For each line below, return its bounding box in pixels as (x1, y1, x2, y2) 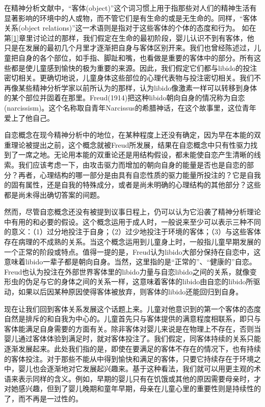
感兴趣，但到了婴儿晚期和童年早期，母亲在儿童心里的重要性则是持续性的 (18, 383, 261, 394)
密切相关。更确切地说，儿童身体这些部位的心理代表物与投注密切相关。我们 (4, 72, 254, 83)
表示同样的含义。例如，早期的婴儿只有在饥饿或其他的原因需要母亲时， (18, 373, 254, 384)
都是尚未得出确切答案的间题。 (4, 189, 104, 200)
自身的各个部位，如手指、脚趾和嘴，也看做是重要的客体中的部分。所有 (18, 52, 254, 63)
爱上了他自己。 (4, 112, 54, 123)
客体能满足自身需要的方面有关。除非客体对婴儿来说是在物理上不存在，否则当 (4, 323, 261, 334)
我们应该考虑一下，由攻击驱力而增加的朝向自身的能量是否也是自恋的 (18, 159, 247, 170)
